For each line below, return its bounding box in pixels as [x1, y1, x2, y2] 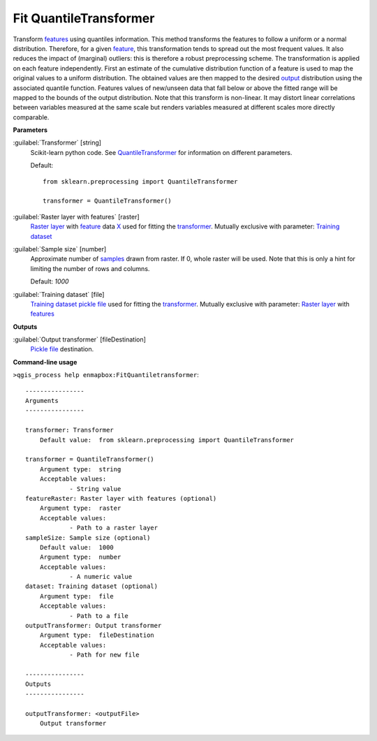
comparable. [13, 112, 50, 122]
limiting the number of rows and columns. [30, 264, 150, 272]
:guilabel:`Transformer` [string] [13, 138, 101, 147]
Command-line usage [13, 358, 77, 366]
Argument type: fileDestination [39, 631, 155, 639]
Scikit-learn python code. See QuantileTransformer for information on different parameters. [30, 148, 293, 156]
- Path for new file [69, 651, 140, 659]
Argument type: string [39, 465, 121, 473]
